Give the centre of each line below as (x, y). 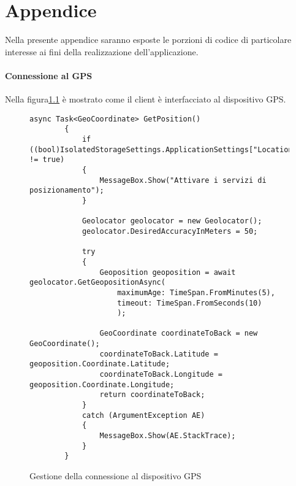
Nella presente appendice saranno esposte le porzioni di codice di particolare (148, 40)
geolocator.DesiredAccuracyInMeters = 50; (170, 231)
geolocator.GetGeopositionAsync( (97, 283)
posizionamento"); (67, 191)
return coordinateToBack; (152, 395)
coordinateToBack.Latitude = (159, 354)
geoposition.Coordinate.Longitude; (102, 384)
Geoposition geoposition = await (168, 272)
